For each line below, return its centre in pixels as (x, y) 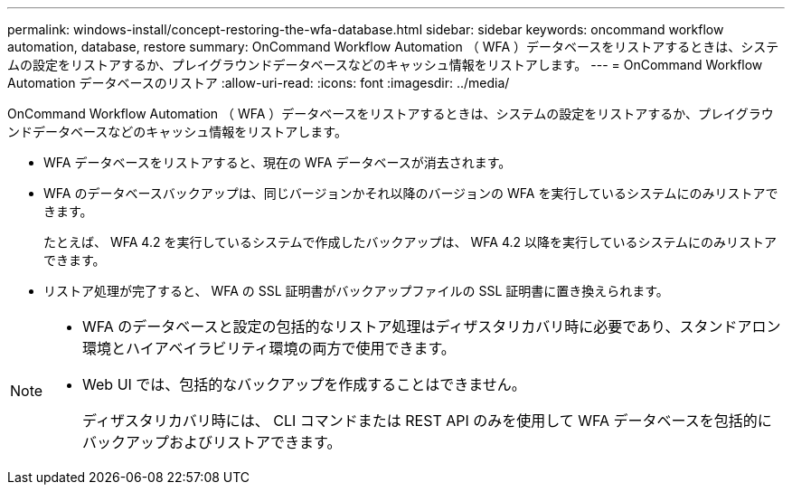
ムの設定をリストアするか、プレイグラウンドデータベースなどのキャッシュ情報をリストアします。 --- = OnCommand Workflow (385, 65)
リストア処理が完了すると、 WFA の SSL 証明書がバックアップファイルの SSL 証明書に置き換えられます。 (356, 291)
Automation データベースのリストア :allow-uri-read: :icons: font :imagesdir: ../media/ (259, 83)
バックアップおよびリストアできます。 (212, 442)
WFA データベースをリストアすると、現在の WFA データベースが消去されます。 (278, 162)
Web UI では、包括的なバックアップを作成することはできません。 (304, 384)
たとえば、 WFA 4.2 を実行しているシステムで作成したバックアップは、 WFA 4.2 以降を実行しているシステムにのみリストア (410, 242)
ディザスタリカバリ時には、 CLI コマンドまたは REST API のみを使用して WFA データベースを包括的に (427, 421)
